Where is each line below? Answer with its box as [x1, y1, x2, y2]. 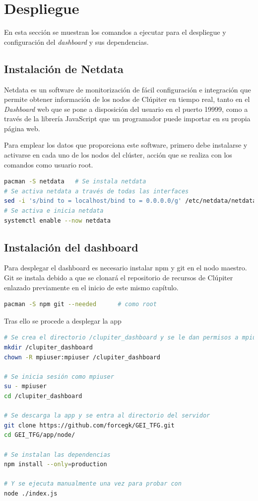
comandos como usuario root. [4, 159, 93, 169]
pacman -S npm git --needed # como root [4, 301, 157, 308]
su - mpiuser [4, 383, 47, 390]
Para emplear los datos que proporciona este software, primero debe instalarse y [4, 140, 248, 150]
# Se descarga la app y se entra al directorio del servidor [4, 412, 210, 419]
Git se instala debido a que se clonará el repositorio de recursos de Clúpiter [4, 272, 233, 283]
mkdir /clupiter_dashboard [4, 344, 93, 351]
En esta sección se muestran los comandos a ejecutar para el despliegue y [4, 27, 226, 37]
